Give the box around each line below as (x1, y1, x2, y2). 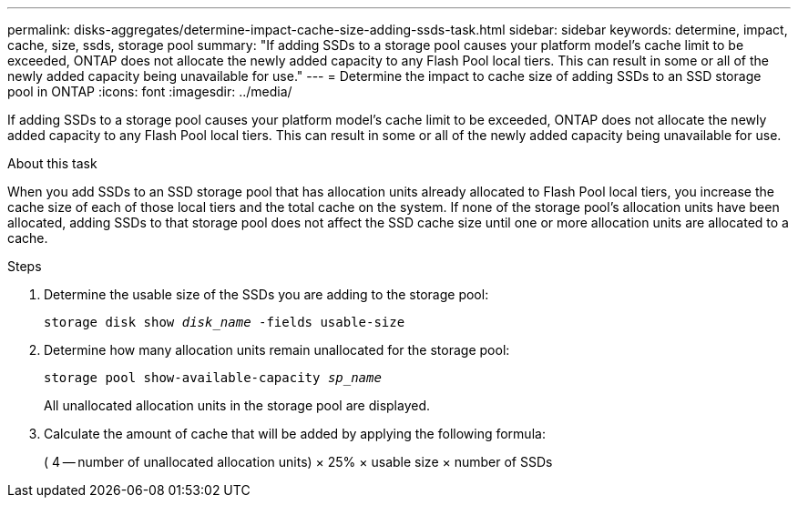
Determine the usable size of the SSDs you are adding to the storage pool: (44, 287, 489, 302)
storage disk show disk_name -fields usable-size (44, 315, 405, 329)
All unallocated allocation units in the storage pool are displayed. (44, 398, 431, 413)
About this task (7, 156, 97, 171)
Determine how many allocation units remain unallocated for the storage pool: (44, 342, 510, 358)
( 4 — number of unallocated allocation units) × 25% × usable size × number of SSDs (44, 454, 553, 470)
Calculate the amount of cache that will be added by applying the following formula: (44, 426, 546, 441)
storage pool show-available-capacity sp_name (44, 370, 382, 385)
